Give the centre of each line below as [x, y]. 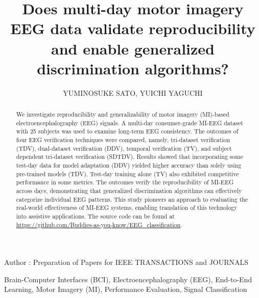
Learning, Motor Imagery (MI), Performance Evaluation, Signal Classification [126, 289]
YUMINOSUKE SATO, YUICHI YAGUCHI [133, 92]
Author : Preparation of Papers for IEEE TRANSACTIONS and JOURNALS [126, 262]
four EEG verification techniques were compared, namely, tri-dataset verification [123, 140]
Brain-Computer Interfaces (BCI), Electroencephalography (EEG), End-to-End [128, 279]
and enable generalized [133, 48]
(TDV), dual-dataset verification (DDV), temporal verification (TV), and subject [124, 148]
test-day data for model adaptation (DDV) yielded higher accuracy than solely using [129, 165]
